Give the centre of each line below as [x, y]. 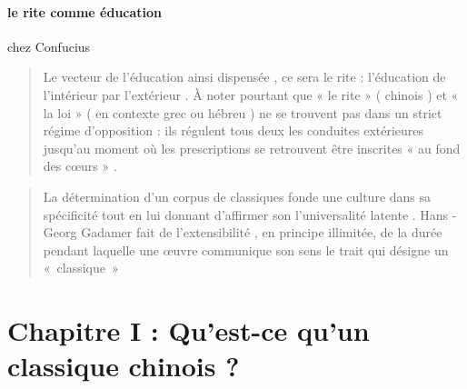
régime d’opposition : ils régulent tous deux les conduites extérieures [233, 130]
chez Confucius [49, 46]
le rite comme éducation [85, 11]
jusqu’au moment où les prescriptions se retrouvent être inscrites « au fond [252, 148]
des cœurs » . [80, 166]
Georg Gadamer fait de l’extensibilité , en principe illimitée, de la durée [243, 232]
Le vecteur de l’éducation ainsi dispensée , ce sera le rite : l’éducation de [244, 77]
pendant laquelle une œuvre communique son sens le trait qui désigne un [246, 249]
